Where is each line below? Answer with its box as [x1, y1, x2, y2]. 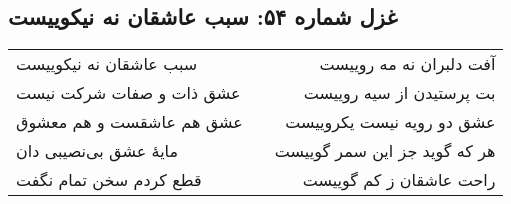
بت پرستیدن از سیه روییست [303, 81, 496, 105]
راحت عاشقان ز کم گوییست [302, 168, 496, 192]
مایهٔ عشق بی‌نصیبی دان [16, 139, 179, 163]
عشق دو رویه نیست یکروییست [285, 110, 496, 134]
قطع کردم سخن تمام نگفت [16, 168, 202, 192]
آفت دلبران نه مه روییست [319, 52, 496, 76]
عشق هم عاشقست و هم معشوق [16, 110, 243, 134]
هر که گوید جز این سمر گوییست [274, 139, 496, 163]
